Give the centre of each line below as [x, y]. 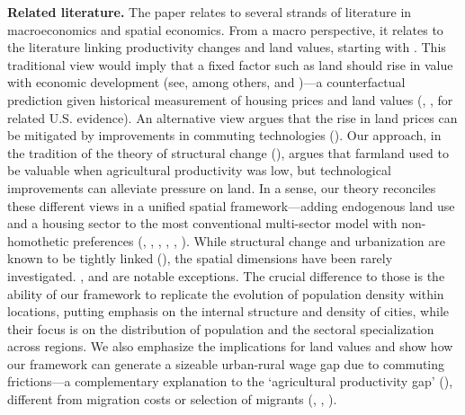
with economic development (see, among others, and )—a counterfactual [206, 82]
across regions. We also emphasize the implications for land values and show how [230, 346]
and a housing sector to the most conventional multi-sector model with [202, 223]
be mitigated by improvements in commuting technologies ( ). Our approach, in [224, 135]
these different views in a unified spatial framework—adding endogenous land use [231, 205]
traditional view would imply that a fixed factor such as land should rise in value [230, 64]
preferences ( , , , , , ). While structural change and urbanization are [259, 240]
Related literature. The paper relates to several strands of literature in [210, 12]
